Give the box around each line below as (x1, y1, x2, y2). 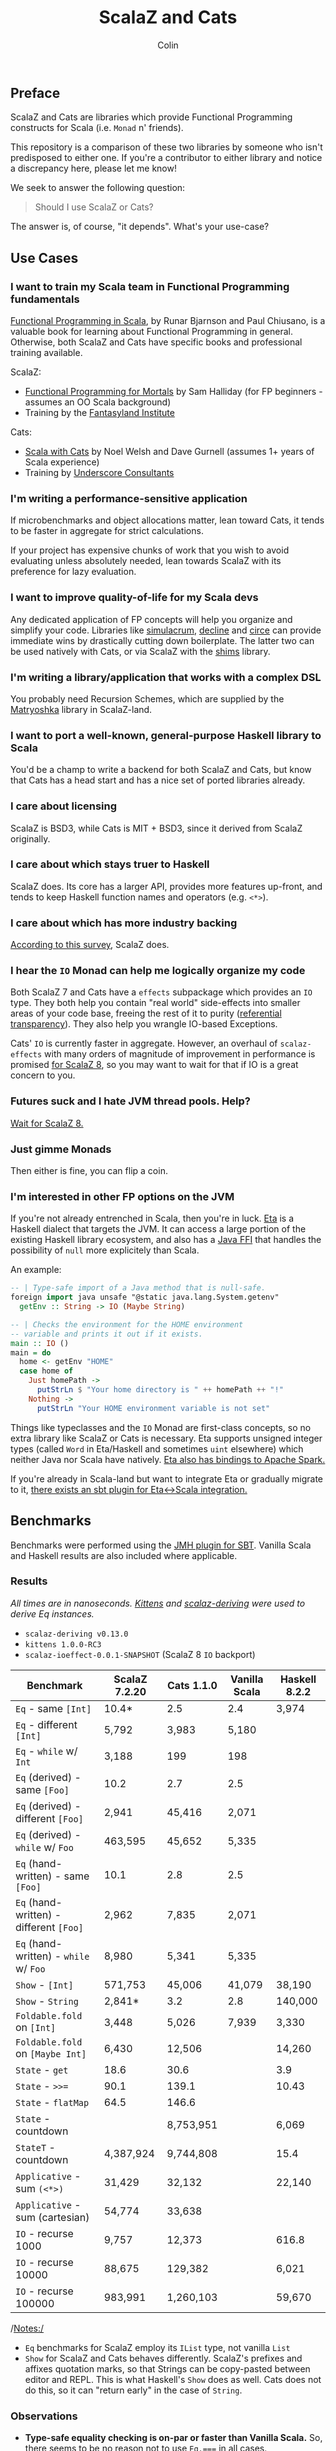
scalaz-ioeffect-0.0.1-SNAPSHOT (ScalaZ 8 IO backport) (24, 1648, 256, 1660)
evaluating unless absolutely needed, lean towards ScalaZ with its (10, 555, 282, 567)
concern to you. (10, 1069, 76, 1081)
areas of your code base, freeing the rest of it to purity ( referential (10, 1007, 282, 1020)
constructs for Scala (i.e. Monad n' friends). (10, 122, 184, 134)
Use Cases (10, 249, 79, 266)
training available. (10, 347, 83, 359)
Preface (10, 84, 61, 101)
